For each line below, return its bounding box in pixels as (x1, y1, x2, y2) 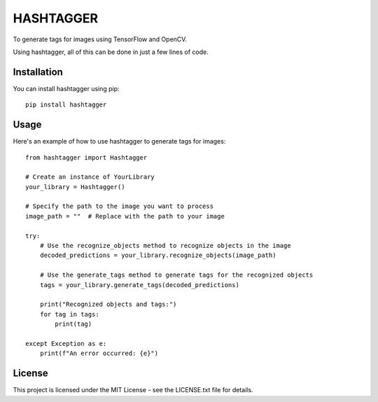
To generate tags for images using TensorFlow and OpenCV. (13, 35, 188, 43)
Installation (13, 66, 63, 78)
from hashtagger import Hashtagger (25, 153, 148, 161)
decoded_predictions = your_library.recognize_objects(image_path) (39, 251, 276, 259)
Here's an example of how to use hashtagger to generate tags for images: (13, 137, 226, 146)
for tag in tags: (39, 310, 99, 318)
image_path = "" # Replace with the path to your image (25, 212, 225, 220)
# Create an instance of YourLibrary (25, 173, 155, 181)
